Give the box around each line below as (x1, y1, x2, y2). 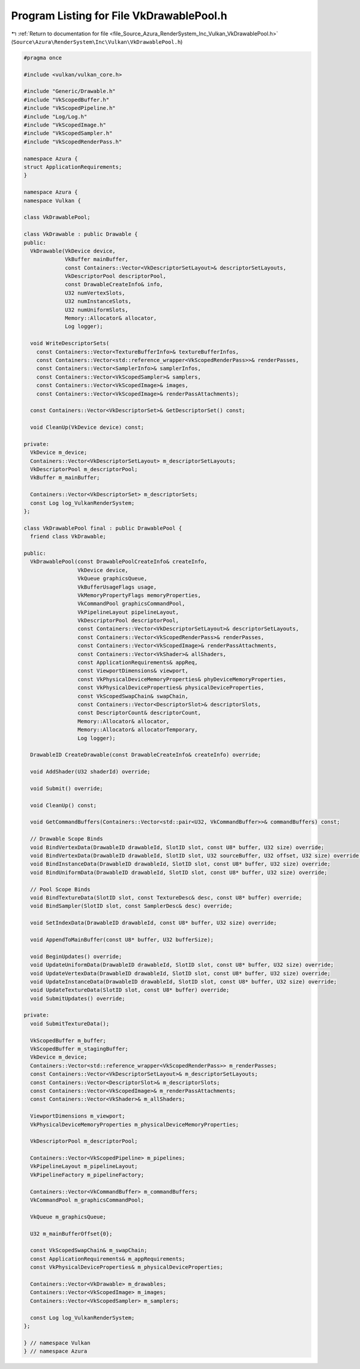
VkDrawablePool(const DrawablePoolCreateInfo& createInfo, (30, 558, 208, 565)
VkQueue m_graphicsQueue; (30, 1213, 106, 1220)
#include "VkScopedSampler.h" (23, 130, 113, 137)
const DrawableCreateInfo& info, (65, 281, 163, 288)
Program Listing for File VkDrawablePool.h (11, 9, 227, 22)
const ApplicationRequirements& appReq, (77, 659, 198, 666)
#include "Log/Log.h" (23, 113, 88, 120)
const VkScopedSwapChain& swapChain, (77, 693, 188, 699)
